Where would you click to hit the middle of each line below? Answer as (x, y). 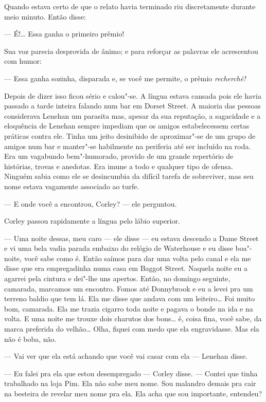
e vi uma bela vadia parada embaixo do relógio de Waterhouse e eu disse (119, 248)
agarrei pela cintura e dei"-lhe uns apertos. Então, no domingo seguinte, (117, 278)
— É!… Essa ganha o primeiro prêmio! (64, 34)
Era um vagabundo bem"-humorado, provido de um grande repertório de (119, 156)
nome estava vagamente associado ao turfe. (72, 186)
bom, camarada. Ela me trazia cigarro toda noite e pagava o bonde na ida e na (129, 308)
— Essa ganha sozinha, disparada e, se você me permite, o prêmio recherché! (125, 78)
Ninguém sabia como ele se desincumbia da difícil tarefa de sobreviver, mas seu (129, 176)
